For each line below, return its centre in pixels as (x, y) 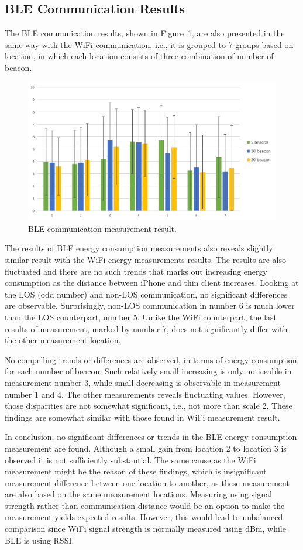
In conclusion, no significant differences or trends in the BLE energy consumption (151, 437)
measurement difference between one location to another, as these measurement (147, 482)
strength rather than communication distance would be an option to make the (145, 505)
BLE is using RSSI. (39, 540)
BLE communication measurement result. (102, 228)
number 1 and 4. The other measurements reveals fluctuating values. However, (145, 394)
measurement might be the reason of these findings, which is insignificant (136, 471)
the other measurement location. (63, 340)
